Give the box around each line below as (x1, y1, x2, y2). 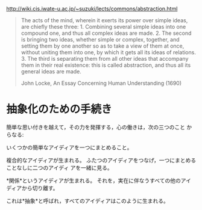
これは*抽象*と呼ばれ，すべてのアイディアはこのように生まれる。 (6, 197, 169, 204)
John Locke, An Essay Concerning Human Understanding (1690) (21, 79, 182, 87)
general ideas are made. (21, 68, 81, 75)
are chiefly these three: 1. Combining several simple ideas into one (21, 23, 186, 30)
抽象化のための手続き (6, 102, 113, 116)
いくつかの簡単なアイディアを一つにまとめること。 (6, 144, 133, 151)
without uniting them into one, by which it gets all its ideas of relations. (21, 49, 196, 56)
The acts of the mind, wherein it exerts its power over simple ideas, (21, 17, 188, 23)
